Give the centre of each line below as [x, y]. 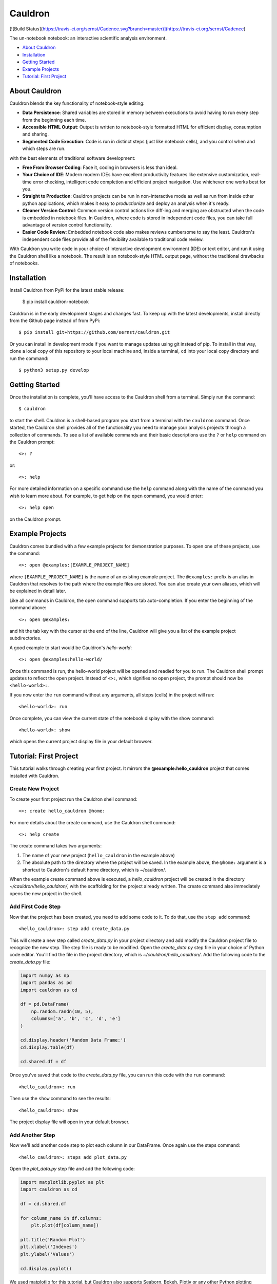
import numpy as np [45, 975]
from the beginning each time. [54, 120]
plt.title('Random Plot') [53, 1240]
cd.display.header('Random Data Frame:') [73, 1040]
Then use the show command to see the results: [60, 1099]
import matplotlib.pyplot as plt [62, 1182]
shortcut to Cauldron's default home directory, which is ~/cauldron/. [94, 870]
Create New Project [34, 789]
